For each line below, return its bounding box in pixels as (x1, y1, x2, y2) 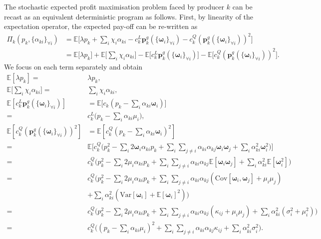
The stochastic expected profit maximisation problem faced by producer (4, 1, 224, 11)
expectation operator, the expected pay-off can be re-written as (4, 21, 198, 31)
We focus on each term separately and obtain (4, 61, 143, 71)
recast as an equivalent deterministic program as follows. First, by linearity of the (4, 11, 254, 21)
